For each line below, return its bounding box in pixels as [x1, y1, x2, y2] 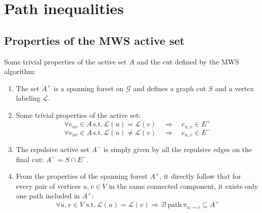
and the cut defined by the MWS [137, 56, 239, 66]
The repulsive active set [16, 144, 90, 154]
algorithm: [4, 66, 36, 77]
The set [16, 83, 39, 93]
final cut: [16, 154, 44, 164]
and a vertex [215, 83, 254, 93]
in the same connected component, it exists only [109, 180, 258, 191]
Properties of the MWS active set [4, 32, 185, 48]
